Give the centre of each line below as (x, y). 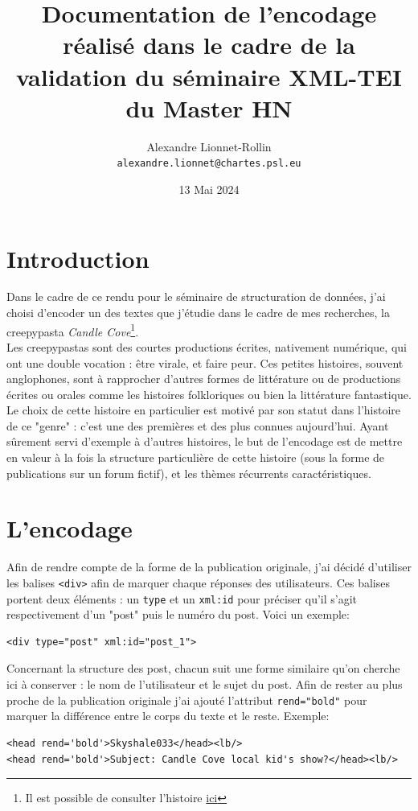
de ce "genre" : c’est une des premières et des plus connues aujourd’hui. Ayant (198, 425)
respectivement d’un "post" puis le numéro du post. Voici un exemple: (178, 614)
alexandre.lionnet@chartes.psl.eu (209, 164)
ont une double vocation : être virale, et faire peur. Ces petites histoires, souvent (205, 362)
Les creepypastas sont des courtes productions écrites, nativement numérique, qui (207, 346)
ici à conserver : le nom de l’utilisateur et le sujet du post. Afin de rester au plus (205, 684)
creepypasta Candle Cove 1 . (73, 330)
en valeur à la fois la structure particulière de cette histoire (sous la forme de (196, 457)
